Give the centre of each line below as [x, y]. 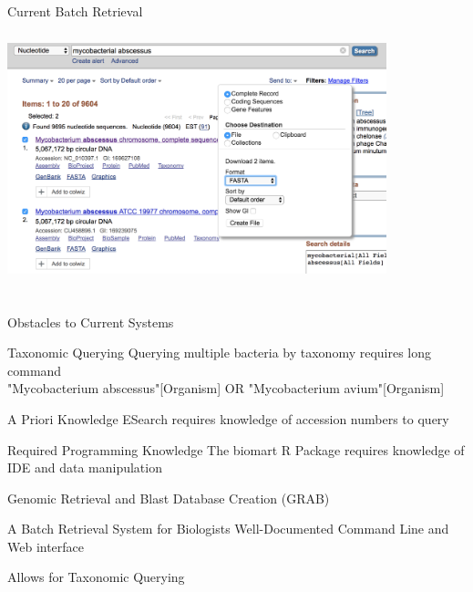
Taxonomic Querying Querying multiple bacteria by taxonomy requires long [220, 353]
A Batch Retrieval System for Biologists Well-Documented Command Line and [228, 529]
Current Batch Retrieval [75, 11]
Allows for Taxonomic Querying [96, 577]
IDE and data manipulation [85, 467]
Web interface [46, 546]
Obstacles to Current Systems [91, 322]
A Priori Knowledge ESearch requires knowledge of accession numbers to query [228, 418]
